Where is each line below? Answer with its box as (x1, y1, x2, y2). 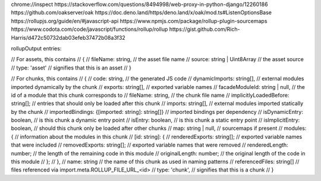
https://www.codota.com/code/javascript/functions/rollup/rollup (11, 26, 168, 33)
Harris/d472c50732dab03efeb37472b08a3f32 (11, 34, 126, 41)
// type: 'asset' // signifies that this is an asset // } (11, 64, 132, 71)
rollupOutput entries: (11, 45, 62, 52)
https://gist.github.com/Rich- (169, 26, 240, 33)
